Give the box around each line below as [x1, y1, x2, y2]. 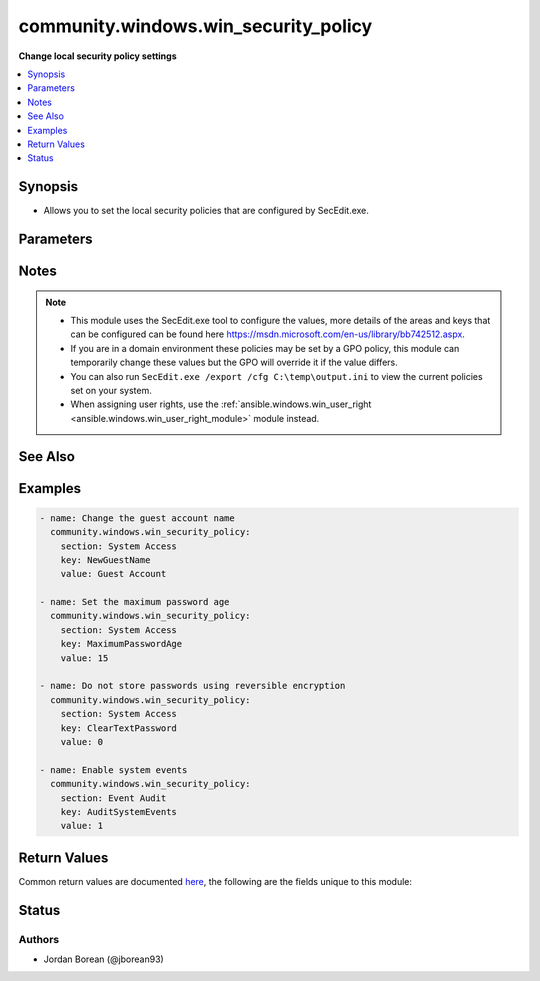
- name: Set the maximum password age [39, 596, 230, 608]
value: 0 [60, 736, 104, 747]
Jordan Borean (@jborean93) [43, 953, 164, 965]
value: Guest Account [60, 568, 167, 580]
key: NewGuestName [60, 554, 151, 565]
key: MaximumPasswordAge [60, 638, 183, 650]
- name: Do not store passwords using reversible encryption [39, 680, 346, 692]
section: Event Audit [60, 792, 167, 804]
